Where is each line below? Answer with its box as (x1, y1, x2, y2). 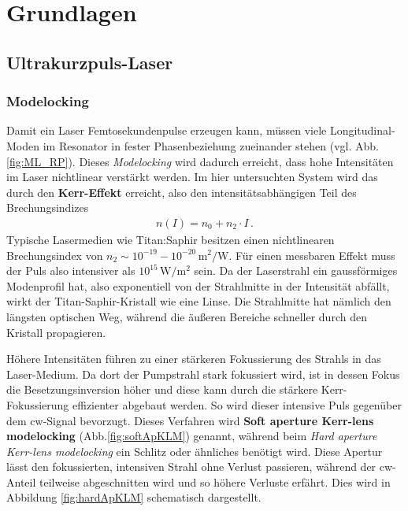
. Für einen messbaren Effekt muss (228, 246, 395, 263)
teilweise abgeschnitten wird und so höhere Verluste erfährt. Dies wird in (39, 473, 391, 490)
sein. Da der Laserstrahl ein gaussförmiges (194, 262, 398, 279)
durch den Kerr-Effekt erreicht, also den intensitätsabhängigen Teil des (6, 183, 357, 200)
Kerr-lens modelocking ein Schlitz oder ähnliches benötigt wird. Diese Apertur (6, 442, 383, 459)
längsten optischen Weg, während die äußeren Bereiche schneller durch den (6, 308, 367, 324)
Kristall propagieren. (6, 324, 106, 340)
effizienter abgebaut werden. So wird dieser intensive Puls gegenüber (72, 396, 402, 413)
